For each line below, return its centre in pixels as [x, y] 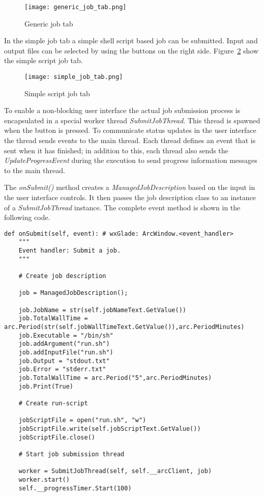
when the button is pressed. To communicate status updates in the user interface [130, 130]
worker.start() [44, 479]
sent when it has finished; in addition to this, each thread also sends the [116, 150]
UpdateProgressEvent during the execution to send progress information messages [131, 160]
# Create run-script [53, 403]
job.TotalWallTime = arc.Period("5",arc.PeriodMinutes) [115, 378]
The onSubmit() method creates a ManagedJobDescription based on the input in [130, 187]
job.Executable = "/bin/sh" [66, 335]
